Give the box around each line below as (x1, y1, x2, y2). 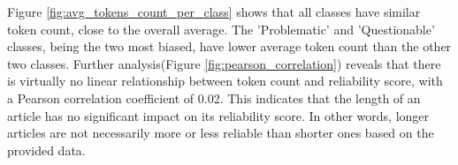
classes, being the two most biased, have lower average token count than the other (7, 37, 452, 56)
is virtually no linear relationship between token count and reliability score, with (7, 71, 443, 90)
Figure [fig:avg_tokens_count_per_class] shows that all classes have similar (7, 3, 421, 20)
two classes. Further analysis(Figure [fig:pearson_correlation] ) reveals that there (7, 54, 441, 72)
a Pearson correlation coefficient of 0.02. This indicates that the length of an (7, 88, 421, 107)
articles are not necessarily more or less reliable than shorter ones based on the (7, 124, 434, 142)
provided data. (7, 140, 86, 159)
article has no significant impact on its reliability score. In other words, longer (7, 106, 430, 124)
